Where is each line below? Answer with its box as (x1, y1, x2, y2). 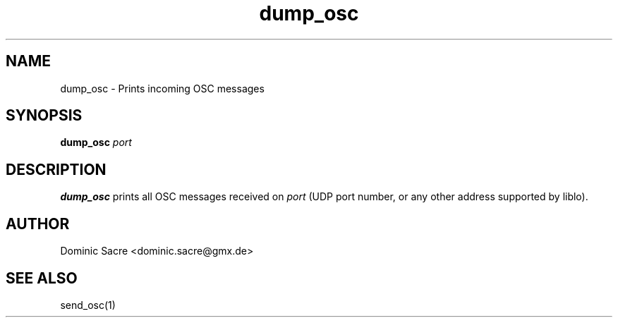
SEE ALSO (6, 269, 78, 287)
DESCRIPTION (6, 160, 107, 178)
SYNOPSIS (6, 106, 83, 125)
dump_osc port (60, 136, 132, 149)
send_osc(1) (60, 298, 116, 311)
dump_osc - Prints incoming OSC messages (60, 82, 265, 95)
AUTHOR (6, 214, 70, 233)
